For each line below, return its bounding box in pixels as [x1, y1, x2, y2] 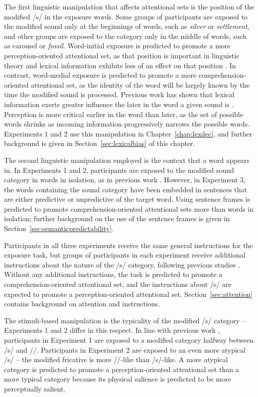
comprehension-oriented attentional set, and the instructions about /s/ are [4, 279, 232, 289]
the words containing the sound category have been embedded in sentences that [4, 184, 248, 194]
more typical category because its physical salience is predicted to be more [4, 374, 231, 384]
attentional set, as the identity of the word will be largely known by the [31, 79, 250, 90]
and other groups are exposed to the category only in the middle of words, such [4, 30, 247, 41]
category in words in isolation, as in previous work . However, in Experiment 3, [4, 174, 246, 185]
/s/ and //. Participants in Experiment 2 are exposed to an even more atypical [4, 344, 246, 355]
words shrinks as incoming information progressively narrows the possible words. [4, 119, 250, 129]
